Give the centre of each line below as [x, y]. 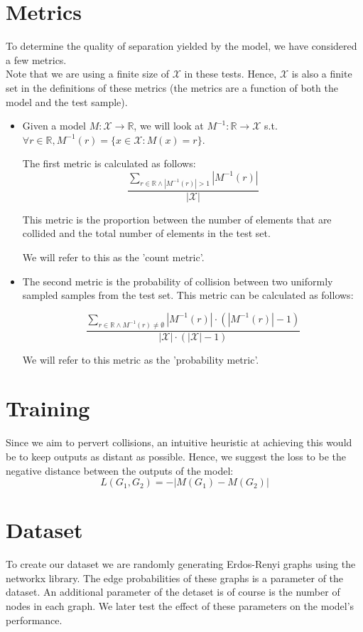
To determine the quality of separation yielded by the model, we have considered [181, 46]
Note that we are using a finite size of [87, 74]
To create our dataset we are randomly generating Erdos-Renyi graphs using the [181, 564]
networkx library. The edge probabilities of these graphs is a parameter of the [175, 578]
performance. [34, 620]
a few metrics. [36, 59]
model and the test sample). [67, 101]
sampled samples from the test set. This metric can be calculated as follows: [188, 295]
